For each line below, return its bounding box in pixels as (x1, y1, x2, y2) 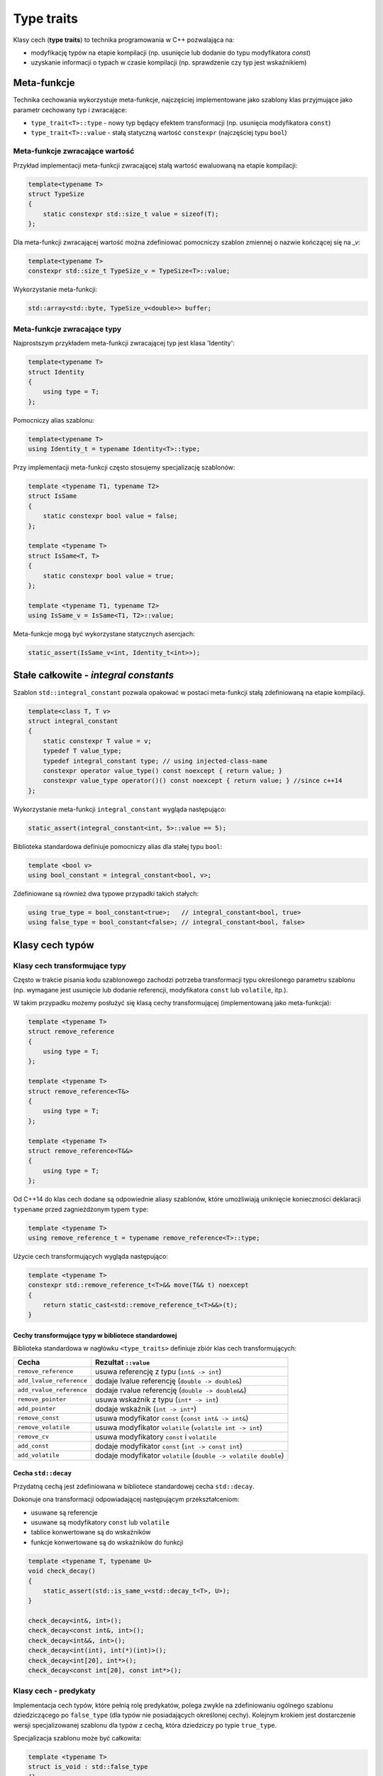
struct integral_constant (28, 717, 118, 725)
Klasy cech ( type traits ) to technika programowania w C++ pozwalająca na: (13, 36, 235, 44)
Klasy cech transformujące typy (13, 960, 127, 970)
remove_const (17, 1414, 60, 1422)
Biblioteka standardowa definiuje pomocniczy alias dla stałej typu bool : (13, 842, 223, 850)
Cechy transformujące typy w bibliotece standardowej (13, 1331, 177, 1340)
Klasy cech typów (13, 938, 95, 951)
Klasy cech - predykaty (13, 1686, 96, 1696)
